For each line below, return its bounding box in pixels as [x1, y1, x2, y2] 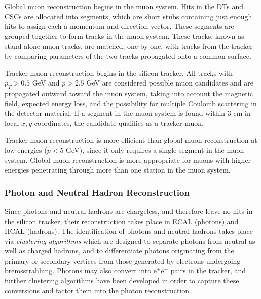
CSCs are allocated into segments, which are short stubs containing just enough [5, 11, 252, 21]
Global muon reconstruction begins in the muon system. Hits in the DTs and [5, 1, 244, 11]
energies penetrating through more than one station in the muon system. [5, 164, 231, 175]
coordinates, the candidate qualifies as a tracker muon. [34, 117, 204, 128]
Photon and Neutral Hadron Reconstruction [5, 186, 190, 198]
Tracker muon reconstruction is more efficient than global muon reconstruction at [5, 135, 257, 145]
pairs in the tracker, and [170, 265, 246, 276]
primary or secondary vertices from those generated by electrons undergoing [5, 255, 241, 266]
